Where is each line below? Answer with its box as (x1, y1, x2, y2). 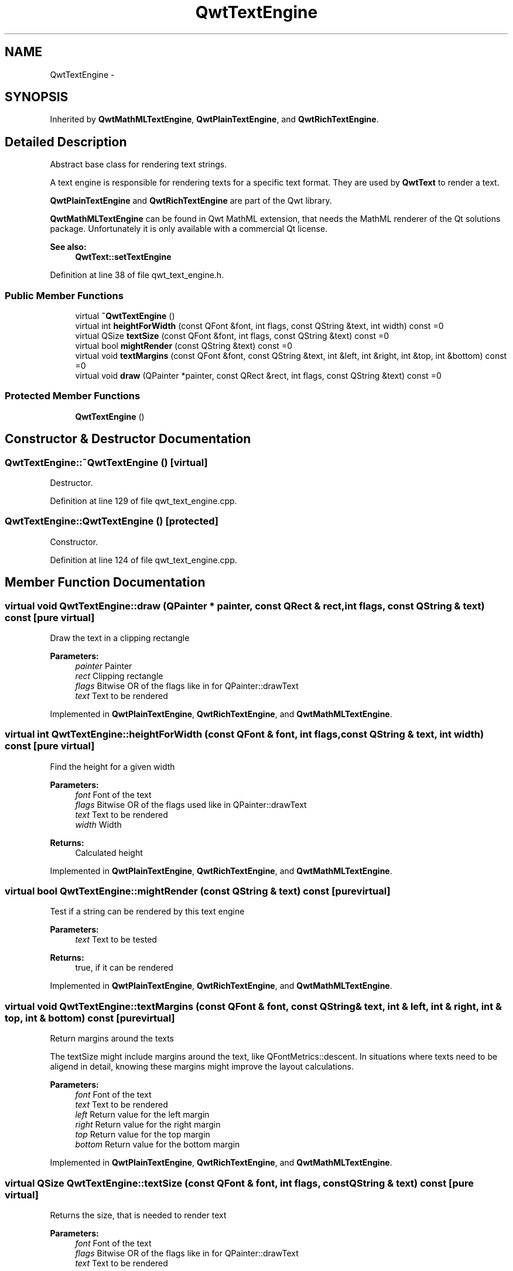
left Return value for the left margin (75, 1109, 210, 1120)
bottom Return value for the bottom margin (75, 1139, 240, 1150)
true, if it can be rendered (75, 962, 173, 973)
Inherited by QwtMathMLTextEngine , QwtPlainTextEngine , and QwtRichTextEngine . (50, 114, 379, 125)
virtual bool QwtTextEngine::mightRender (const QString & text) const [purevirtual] (5, 885, 391, 897)
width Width (75, 819, 122, 830)
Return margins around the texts (50, 1033, 175, 1044)
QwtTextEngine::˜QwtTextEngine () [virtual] (5, 456, 208, 468)
